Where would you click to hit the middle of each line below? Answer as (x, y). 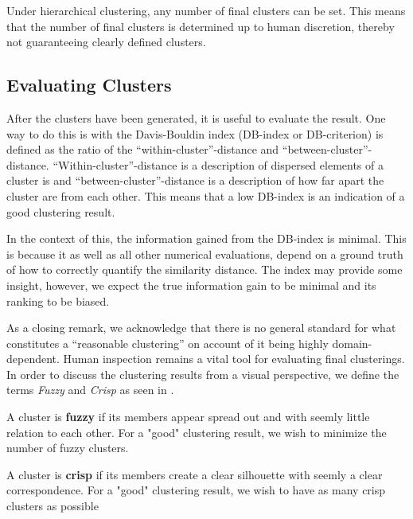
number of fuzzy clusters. (68, 448)
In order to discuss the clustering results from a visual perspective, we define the (203, 374)
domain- (352, 343)
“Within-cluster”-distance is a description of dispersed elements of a (218, 164)
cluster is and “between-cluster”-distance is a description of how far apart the (195, 180)
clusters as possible (53, 506)
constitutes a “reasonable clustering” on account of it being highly (168, 343)
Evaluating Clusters (89, 85)
